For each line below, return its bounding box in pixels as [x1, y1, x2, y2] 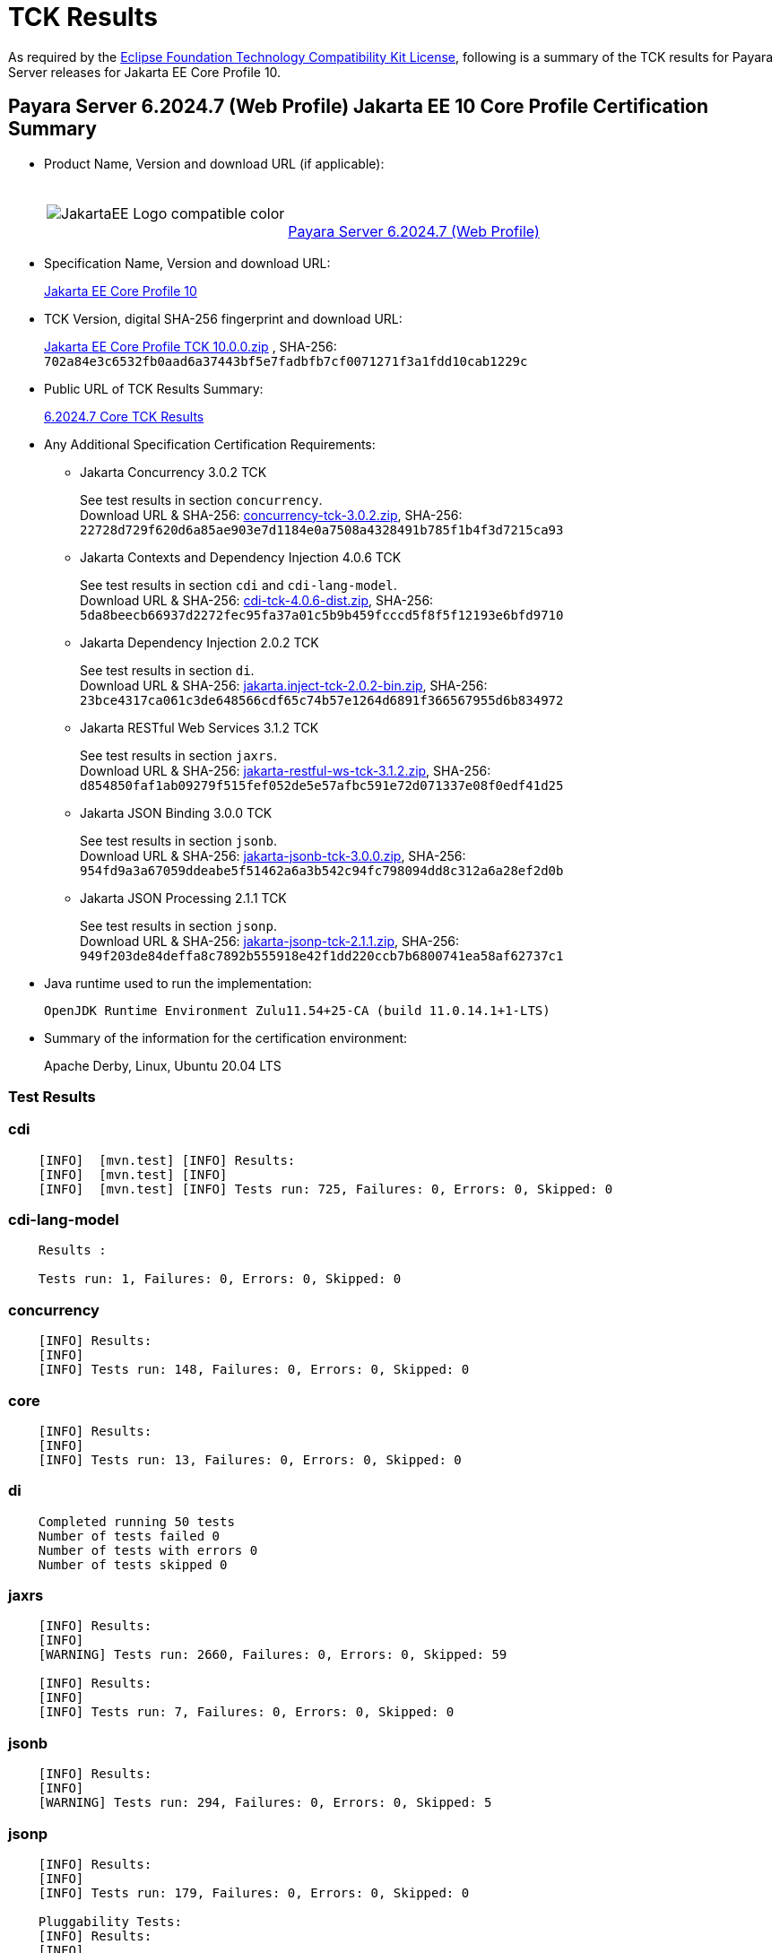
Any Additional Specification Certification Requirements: [44, 436, 376, 452]
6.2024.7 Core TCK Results [44, 408, 204, 424]
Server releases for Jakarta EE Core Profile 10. [8, 64, 282, 80]
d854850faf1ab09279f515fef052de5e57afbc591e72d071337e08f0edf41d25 [80, 777, 564, 793]
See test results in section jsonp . [80, 917, 277, 933]
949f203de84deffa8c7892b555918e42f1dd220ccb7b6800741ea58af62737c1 [80, 948, 564, 963]
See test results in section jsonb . [80, 832, 277, 848]
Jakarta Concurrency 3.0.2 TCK [80, 464, 267, 480]
